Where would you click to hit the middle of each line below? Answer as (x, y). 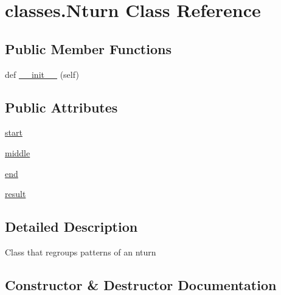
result (16, 194)
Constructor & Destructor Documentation (141, 284)
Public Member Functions (88, 48)
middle (18, 152)
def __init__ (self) (42, 74)
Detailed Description (71, 227)
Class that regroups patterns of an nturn (81, 252)
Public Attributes (61, 107)
